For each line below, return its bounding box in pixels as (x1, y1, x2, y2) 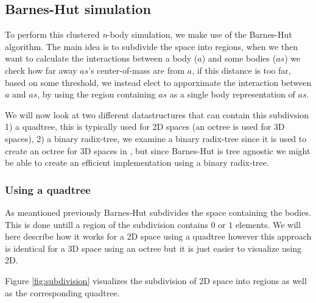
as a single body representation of (169, 88, 295, 101)
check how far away (5, 63, 77, 76)
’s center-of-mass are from (88, 63, 185, 76)
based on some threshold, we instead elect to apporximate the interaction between (5, 76, 312, 88)
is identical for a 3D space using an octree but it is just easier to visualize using (5, 241, 302, 254)
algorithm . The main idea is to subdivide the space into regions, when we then (5, 40, 298, 52)
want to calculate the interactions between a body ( (5, 52, 198, 65)
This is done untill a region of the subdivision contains (5, 218, 208, 230)
